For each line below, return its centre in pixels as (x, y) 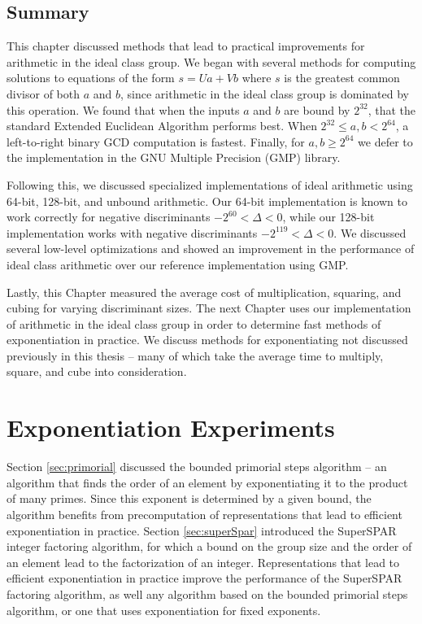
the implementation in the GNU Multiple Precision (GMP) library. (174, 157)
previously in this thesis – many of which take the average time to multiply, (195, 355)
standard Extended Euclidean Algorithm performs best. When (162, 126)
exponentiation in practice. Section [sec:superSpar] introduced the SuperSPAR (202, 530)
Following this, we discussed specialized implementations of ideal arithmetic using (210, 184)
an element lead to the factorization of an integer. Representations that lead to (203, 562)
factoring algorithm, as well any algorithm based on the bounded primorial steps (207, 593)
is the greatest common (342, 78)
